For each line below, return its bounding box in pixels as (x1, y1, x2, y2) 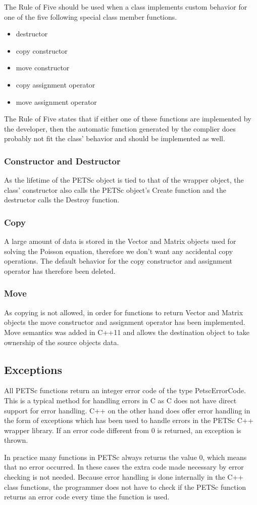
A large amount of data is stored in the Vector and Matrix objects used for (4, 236, 236, 246)
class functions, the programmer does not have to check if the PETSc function (4, 481, 246, 492)
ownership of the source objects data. (4, 336, 119, 347)
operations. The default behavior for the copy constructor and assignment (4, 256, 233, 266)
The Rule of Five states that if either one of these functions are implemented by (4, 113, 251, 124)
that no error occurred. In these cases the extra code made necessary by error (4, 461, 244, 472)
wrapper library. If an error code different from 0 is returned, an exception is (4, 425, 241, 435)
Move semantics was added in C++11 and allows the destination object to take (4, 326, 250, 337)
